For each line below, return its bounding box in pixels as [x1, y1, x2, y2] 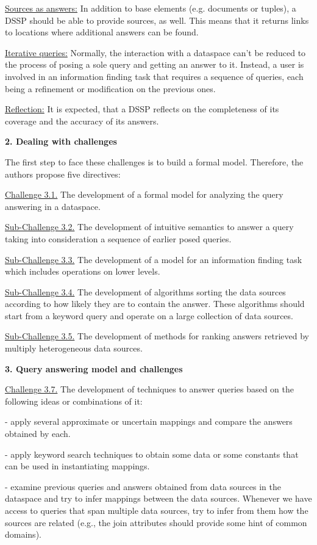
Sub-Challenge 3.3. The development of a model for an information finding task [5, 253, 302, 265]
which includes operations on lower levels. [5, 265, 160, 278]
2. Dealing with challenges [5, 135, 117, 148]
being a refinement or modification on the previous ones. [5, 82, 216, 95]
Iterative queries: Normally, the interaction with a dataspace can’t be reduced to [5, 46, 306, 59]
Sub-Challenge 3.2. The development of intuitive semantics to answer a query [5, 220, 294, 233]
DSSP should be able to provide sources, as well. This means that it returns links [5, 13, 309, 26]
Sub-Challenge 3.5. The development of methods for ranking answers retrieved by [5, 330, 309, 342]
